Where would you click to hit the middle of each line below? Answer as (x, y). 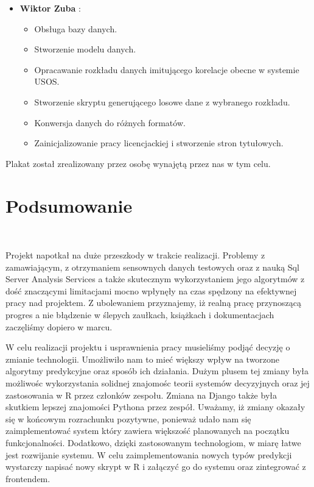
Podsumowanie (69, 205)
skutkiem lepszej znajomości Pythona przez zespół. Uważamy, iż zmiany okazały (155, 407)
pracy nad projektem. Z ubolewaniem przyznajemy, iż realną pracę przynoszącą (154, 303)
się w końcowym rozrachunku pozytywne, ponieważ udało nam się (128, 418)
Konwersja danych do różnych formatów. (110, 122)
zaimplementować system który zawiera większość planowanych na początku (148, 431)
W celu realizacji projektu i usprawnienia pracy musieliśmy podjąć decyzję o (148, 347)
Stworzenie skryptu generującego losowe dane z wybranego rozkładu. (162, 101)
